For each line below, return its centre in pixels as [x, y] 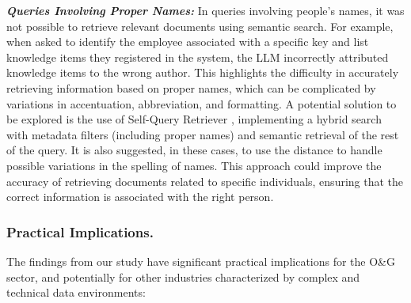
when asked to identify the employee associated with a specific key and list [188, 42]
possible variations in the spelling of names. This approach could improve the [194, 165]
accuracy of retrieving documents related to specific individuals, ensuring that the [205, 181]
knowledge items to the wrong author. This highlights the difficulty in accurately [203, 72]
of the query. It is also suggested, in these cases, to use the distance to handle [194, 150]
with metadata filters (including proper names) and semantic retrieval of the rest [203, 134]
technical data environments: [76, 292]
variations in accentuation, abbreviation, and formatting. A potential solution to [202, 103]
